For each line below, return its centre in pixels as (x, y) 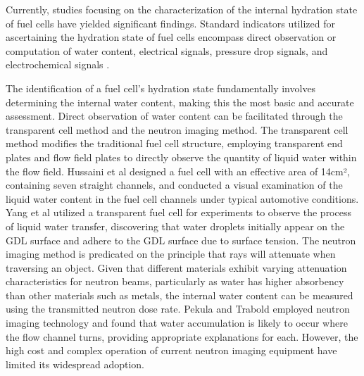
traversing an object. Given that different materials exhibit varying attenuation (176, 267)
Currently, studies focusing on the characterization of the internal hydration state (182, 9)
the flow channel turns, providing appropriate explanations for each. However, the (182, 336)
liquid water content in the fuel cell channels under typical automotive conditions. (182, 198)
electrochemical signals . (58, 64)
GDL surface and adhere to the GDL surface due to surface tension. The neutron (181, 240)
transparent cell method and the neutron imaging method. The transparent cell (177, 129)
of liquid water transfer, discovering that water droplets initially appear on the (175, 226)
